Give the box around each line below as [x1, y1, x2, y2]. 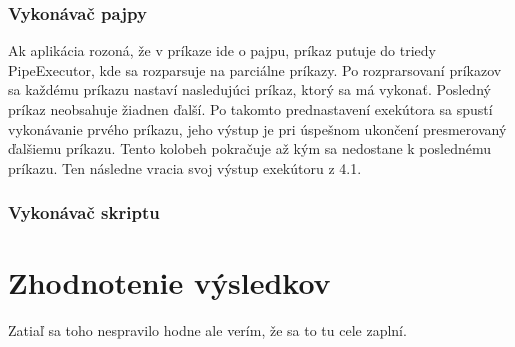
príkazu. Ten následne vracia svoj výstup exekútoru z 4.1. [8, 157, 362, 178]
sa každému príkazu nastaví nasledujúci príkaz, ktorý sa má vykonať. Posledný [8, 79, 491, 100]
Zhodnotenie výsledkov [8, 262, 331, 303]
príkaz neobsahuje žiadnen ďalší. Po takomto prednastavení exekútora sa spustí [8, 99, 493, 119]
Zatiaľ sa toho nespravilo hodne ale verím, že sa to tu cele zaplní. [8, 320, 407, 341]
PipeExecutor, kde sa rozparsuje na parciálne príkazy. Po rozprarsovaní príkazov [8, 59, 502, 80]
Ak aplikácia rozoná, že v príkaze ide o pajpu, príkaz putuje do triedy [8, 40, 436, 61]
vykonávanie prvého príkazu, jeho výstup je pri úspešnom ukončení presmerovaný [8, 118, 507, 139]
